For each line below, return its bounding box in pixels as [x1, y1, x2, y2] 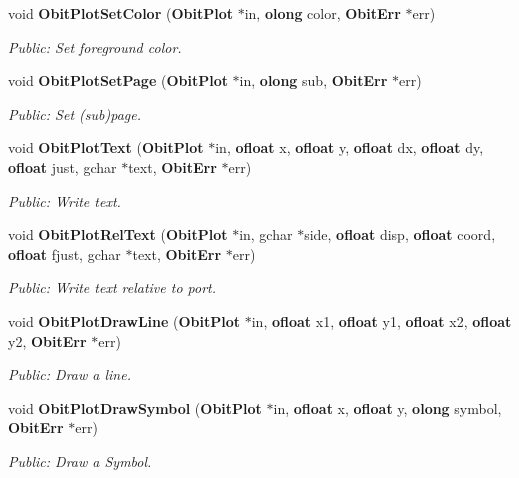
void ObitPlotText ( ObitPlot [8, 137, 204, 158]
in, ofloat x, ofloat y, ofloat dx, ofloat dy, [215, 137, 484, 158]
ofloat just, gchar [8, 156, 117, 177]
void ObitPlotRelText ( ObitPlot [8, 224, 228, 245]
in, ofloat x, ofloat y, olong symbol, [273, 397, 502, 418]
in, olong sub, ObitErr [239, 70, 388, 91]
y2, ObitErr [8, 330, 87, 351]
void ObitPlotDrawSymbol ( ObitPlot [8, 397, 262, 418]
